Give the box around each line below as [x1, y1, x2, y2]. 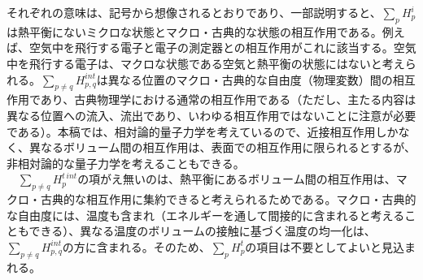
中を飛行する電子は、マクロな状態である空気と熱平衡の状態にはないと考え [7, 54, 405, 71]
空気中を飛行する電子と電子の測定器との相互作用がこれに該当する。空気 [28, 39, 416, 56]
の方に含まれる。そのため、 [62, 238, 211, 255]
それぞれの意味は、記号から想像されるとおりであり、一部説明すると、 [7, 4, 382, 20]
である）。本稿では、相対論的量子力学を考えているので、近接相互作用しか [7, 123, 399, 140]
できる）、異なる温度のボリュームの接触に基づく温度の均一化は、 [28, 222, 376, 239]
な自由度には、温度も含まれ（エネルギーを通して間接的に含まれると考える [7, 206, 405, 223]
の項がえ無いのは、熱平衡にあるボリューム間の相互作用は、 [77, 170, 396, 187]
